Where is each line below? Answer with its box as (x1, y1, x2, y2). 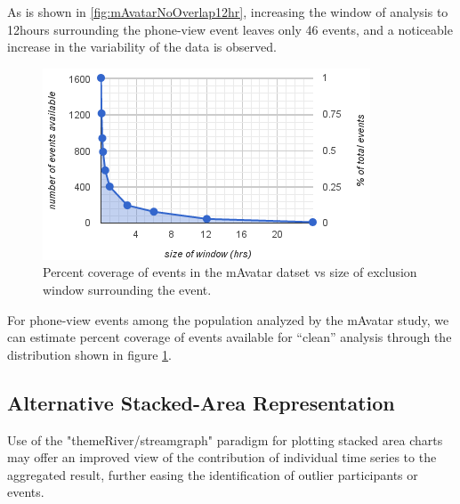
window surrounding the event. (43, 280, 212, 298)
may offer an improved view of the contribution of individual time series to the (7, 448, 437, 467)
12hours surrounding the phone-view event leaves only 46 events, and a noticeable (7, 20, 453, 38)
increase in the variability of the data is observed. (7, 37, 277, 56)
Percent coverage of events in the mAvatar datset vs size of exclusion (43, 263, 417, 281)
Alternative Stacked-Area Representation (7, 388, 395, 416)
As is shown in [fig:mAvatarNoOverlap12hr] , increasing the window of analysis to (7, 3, 448, 20)
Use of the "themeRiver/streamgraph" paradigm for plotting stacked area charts (7, 430, 443, 449)
